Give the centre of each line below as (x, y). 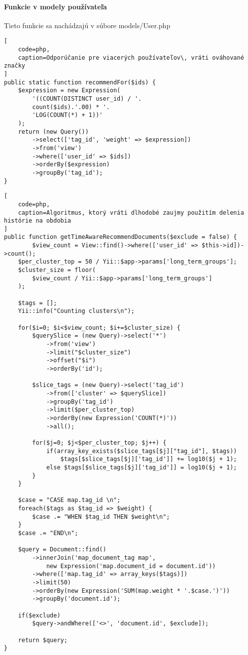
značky (15, 66)
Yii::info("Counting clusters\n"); (76, 311)
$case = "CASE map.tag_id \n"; (69, 500)
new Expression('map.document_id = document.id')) (131, 566)
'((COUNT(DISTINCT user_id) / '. (87, 98)
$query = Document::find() (62, 550)
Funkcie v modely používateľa (55, 6)
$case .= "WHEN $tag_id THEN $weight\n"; (101, 517)
